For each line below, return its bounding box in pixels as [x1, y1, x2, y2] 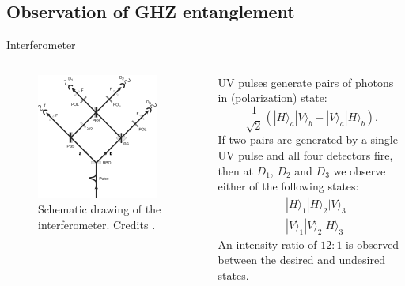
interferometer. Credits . [38, 216, 156, 232]
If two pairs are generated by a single [218, 131, 398, 148]
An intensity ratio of [218, 235, 317, 252]
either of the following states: [218, 178, 359, 194]
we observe [333, 162, 386, 179]
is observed [346, 235, 399, 252]
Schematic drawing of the [38, 201, 161, 217]
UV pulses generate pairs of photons [218, 73, 394, 90]
